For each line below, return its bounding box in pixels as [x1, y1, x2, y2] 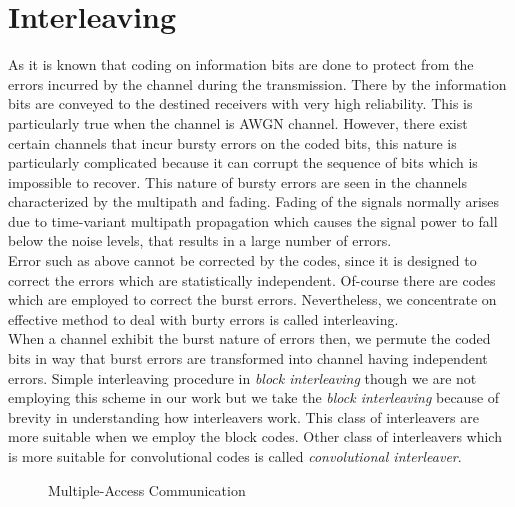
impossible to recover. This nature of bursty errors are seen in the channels [8, 171, 467, 192]
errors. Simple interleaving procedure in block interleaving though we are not [8, 367, 477, 388]
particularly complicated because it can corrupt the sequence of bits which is [8, 152, 478, 173]
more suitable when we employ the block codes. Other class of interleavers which [8, 426, 502, 447]
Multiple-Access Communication [48, 479, 246, 500]
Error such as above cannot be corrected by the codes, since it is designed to [8, 250, 477, 271]
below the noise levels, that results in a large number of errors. [8, 230, 392, 251]
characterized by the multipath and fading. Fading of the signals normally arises [8, 191, 500, 212]
